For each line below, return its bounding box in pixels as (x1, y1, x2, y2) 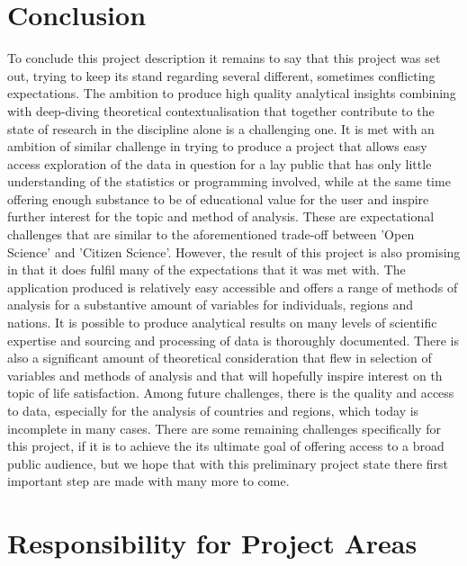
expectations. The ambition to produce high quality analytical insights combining (7, 84, 456, 103)
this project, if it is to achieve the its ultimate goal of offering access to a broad (7, 436, 445, 455)
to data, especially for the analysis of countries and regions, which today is (7, 401, 419, 419)
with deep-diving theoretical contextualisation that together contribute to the (7, 101, 435, 120)
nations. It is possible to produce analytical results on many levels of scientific (7, 313, 437, 332)
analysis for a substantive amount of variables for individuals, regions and (7, 295, 414, 314)
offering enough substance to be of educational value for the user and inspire (7, 189, 429, 208)
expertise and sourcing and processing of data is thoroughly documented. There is (7, 330, 459, 349)
